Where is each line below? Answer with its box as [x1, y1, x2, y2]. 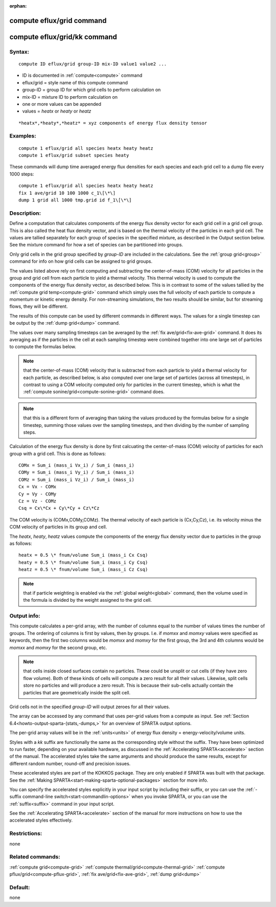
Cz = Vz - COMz [18, 498, 57, 504]
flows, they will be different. [9, 303, 68, 309]
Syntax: [9, 48, 30, 55]
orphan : [9, 3, 27, 9]
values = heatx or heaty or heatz [22, 108, 91, 115]
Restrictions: [9, 830, 42, 837]
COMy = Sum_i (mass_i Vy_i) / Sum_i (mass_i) [18, 469, 135, 475]
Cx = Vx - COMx [18, 484, 57, 490]
